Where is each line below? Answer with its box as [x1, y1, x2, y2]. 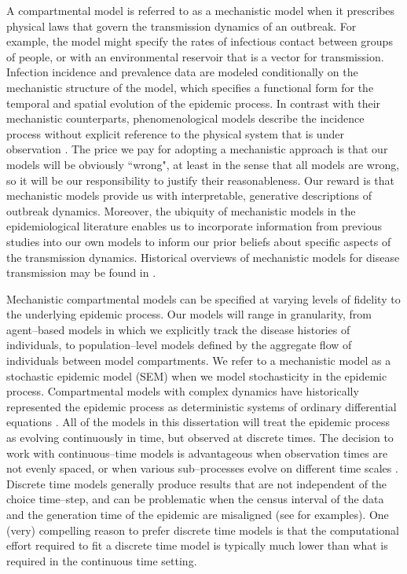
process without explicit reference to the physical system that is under [6, 125, 344, 142]
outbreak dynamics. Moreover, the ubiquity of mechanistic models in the [6, 202, 356, 219]
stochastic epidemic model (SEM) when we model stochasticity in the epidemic [6, 367, 387, 384]
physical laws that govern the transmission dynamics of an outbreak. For [6, 17, 357, 34]
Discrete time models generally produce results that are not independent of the [6, 475, 387, 491]
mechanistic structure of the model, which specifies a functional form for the [6, 79, 374, 95]
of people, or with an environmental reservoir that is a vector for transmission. [6, 48, 384, 64]
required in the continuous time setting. [6, 552, 197, 568]
